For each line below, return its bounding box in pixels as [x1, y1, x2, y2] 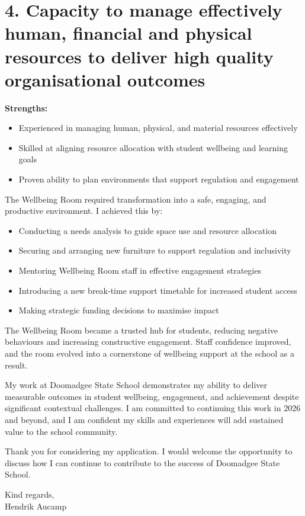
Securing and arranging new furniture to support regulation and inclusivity [18, 244, 291, 257]
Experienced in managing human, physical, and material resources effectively [18, 121, 298, 134]
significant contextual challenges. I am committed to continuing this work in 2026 [5, 402, 301, 414]
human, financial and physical [5, 21, 252, 45]
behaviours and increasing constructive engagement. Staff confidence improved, [5, 335, 291, 348]
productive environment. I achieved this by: [5, 204, 163, 217]
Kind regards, [5, 488, 54, 500]
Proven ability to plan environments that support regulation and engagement [18, 173, 299, 185]
